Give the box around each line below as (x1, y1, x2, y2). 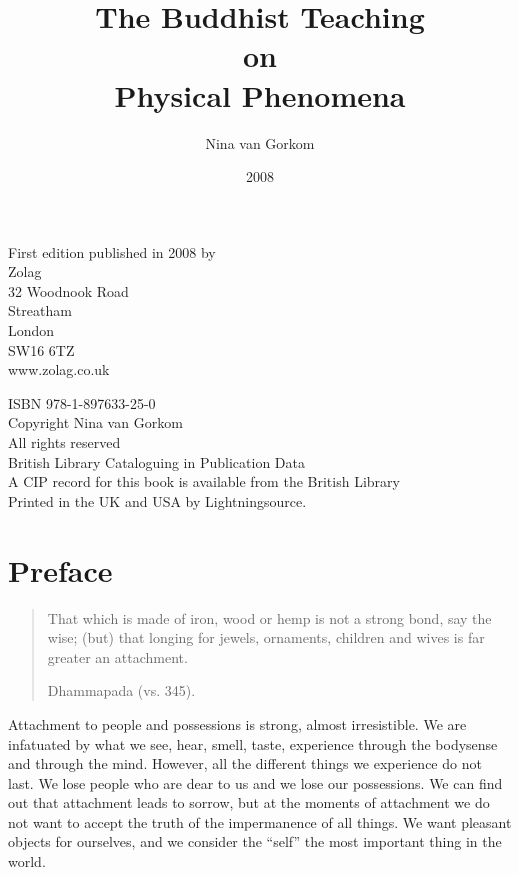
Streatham (8, 300, 72, 321)
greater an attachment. (47, 646, 188, 667)
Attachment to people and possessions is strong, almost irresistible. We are (8, 713, 467, 734)
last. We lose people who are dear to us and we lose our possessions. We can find (8, 772, 503, 793)
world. (8, 851, 46, 872)
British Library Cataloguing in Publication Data (8, 451, 305, 472)
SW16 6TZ (8, 339, 75, 360)
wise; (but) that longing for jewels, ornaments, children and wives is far (47, 627, 485, 648)
